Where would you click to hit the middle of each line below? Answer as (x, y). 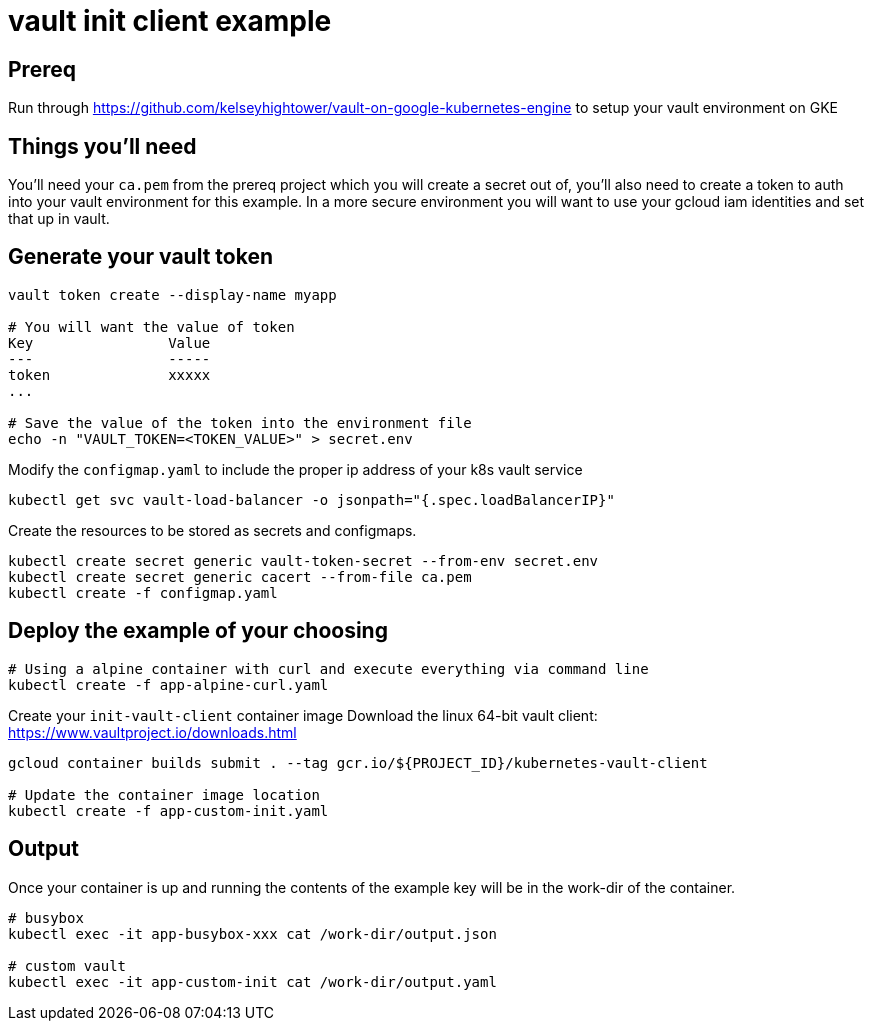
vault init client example (170, 21)
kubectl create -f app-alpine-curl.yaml (168, 684)
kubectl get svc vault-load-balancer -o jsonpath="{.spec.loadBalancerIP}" (311, 499)
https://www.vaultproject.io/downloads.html (152, 732)
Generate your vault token (140, 257)
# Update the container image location (164, 794)
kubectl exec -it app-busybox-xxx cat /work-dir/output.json (252, 933)
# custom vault (67, 965)
